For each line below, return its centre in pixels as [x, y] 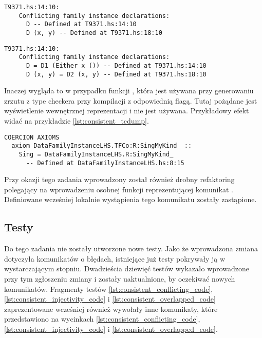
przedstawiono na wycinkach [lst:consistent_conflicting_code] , [102, 319]
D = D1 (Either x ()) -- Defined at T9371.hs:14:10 [116, 65]
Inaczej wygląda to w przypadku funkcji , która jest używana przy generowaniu [129, 91]
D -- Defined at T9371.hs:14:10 [81, 24]
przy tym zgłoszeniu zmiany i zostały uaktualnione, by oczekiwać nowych [120, 279]
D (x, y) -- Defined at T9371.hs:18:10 [94, 33]
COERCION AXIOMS [32, 137]
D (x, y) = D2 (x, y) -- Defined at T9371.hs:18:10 [116, 74]
